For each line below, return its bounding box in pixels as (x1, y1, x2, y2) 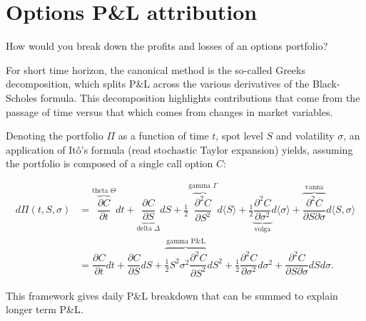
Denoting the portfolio (6, 128, 103, 143)
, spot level (215, 128, 263, 143)
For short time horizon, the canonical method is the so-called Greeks (6, 62, 305, 77)
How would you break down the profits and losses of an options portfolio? (6, 38, 328, 53)
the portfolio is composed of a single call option (6, 156, 213, 171)
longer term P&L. (6, 302, 83, 317)
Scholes (6, 90, 38, 105)
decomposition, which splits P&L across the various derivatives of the (6, 76, 310, 91)
